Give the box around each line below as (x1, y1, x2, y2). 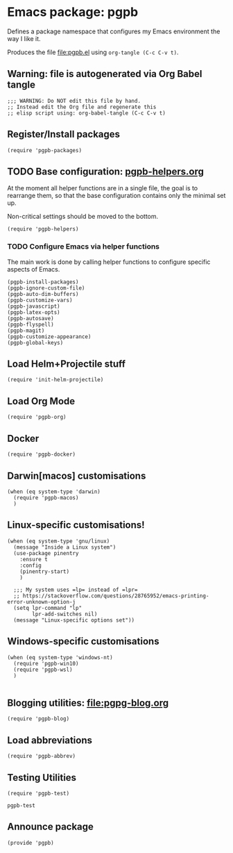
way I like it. (7, 34, 41, 42)
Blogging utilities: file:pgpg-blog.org (7, 697, 169, 709)
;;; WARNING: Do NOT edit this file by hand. (7, 97, 141, 104)
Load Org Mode (7, 395, 76, 407)
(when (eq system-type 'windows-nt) (7, 654, 113, 661)
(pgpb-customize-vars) (7, 297, 73, 304)
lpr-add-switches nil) (32, 611, 98, 618)
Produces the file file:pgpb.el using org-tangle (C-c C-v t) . (7, 48, 179, 56)
